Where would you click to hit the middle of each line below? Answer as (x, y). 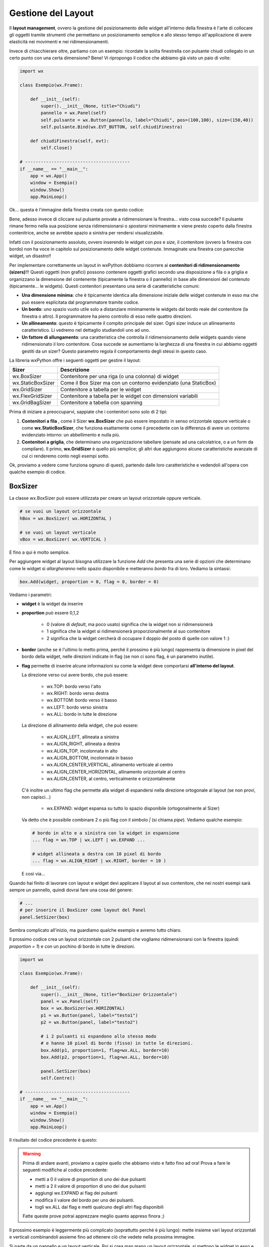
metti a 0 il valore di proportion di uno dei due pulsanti (91, 1179)
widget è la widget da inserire (52, 604)
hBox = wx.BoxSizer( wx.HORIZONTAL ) (66, 518)
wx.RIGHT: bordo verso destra (78, 693)
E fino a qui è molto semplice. (39, 552)
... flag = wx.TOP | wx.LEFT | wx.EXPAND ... (89, 840)
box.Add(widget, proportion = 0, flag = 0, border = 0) (89, 582)
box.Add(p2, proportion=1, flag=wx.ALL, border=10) (105, 1057)
